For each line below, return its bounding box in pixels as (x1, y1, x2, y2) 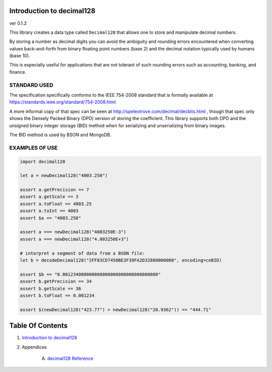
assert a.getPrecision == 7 (20, 187, 89, 193)
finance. (9, 69, 27, 75)
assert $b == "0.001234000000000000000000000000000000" (20, 271, 161, 277)
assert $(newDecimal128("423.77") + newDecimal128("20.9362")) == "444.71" (20, 306, 212, 313)
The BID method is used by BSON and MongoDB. (9, 132, 112, 138)
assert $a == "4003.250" (20, 215, 82, 221)
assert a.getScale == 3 (20, 194, 79, 200)
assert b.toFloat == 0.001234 (20, 292, 95, 298)
